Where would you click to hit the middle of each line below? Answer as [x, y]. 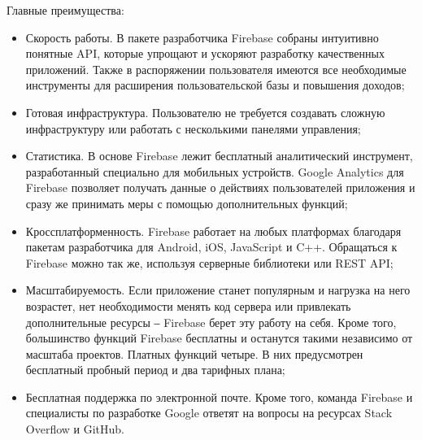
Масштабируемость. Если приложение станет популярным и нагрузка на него [218, 290]
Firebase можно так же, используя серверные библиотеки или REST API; [209, 262]
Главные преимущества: [65, 10]
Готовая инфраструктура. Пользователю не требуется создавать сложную [205, 112]
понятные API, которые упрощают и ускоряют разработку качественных [205, 53]
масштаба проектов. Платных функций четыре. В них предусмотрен [194, 353]
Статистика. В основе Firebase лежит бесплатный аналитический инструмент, [219, 156]
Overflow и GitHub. [75, 429]
